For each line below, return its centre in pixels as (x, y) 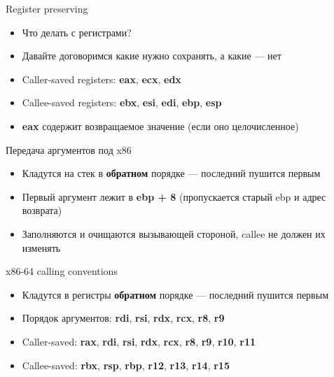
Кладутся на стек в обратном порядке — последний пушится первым (171, 173)
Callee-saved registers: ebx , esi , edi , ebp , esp (122, 102)
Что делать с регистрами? (77, 32)
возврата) (42, 210)
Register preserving (47, 8)
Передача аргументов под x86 (69, 149)
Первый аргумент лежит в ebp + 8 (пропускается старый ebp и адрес (174, 196)
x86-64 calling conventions (62, 271)
